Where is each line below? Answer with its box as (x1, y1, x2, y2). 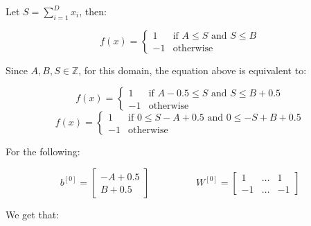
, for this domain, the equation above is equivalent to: (78, 62, 307, 77)
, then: (79, 4, 107, 18)
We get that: (6, 207, 59, 221)
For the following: (6, 144, 80, 159)
